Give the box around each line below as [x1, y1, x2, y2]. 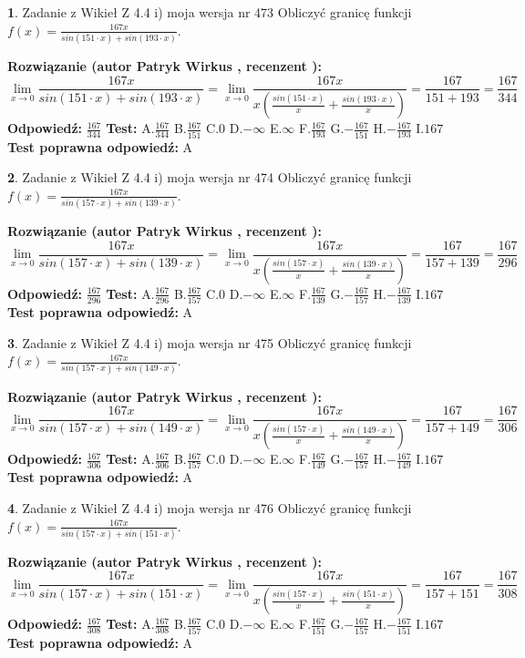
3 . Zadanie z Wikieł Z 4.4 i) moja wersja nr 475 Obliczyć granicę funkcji [7, 333, 412, 352]
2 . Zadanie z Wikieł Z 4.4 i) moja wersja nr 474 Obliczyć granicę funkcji [7, 168, 412, 187]
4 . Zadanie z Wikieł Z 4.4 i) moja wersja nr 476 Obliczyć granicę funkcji [7, 498, 412, 517]
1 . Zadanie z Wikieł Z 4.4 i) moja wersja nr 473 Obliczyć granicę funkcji [7, 3, 412, 21]
